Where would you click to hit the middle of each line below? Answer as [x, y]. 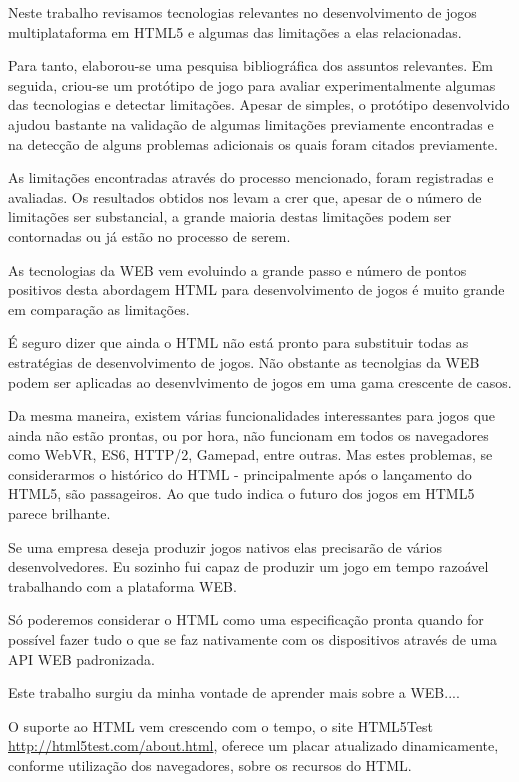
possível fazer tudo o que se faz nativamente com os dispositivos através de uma [253, 639]
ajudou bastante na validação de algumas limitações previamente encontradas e [251, 123]
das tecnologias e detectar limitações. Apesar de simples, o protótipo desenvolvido [259, 104]
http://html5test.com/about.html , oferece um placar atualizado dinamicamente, [253, 745]
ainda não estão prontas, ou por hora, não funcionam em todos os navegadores [248, 434]
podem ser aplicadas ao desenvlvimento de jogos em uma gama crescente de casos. [260, 381]
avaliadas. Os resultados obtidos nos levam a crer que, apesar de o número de [245, 196]
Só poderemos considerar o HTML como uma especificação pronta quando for [246, 619]
